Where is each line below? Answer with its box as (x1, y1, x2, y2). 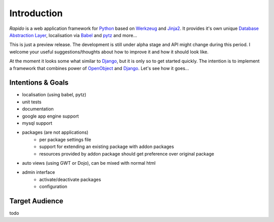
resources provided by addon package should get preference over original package (39, 151, 214, 157)
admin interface (22, 169, 55, 175)
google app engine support (22, 113, 79, 119)
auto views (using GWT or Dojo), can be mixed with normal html (22, 160, 156, 166)
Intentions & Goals (9, 79, 68, 87)
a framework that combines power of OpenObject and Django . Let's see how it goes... (9, 65, 189, 71)
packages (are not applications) (22, 129, 89, 135)
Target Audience (9, 197, 63, 205)
